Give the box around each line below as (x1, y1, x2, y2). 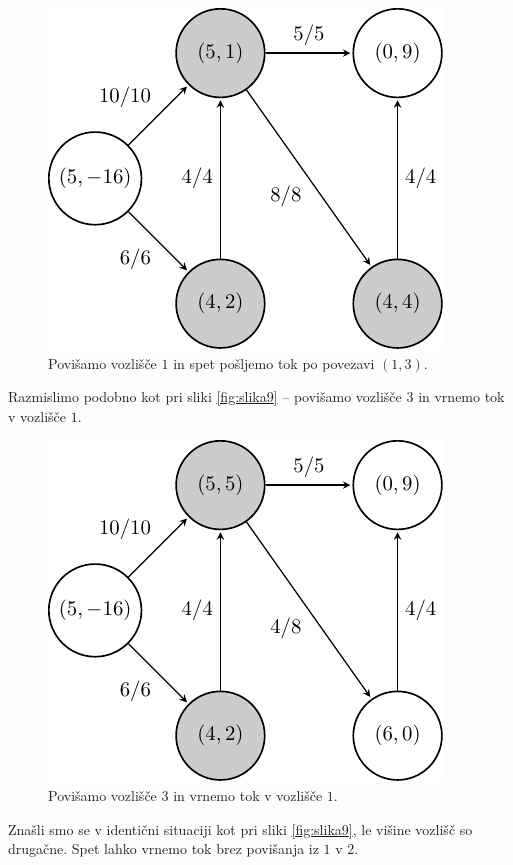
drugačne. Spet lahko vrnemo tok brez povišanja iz (8, 838, 319, 859)
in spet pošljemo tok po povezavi (173, 352, 375, 373)
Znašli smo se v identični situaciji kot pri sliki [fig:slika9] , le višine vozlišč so (8, 818, 473, 839)
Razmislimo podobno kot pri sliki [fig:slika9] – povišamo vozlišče (8, 386, 402, 407)
